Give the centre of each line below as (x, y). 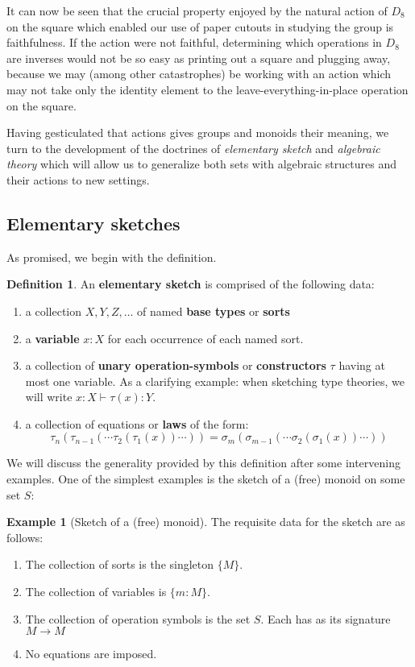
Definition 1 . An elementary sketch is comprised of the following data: (191, 284)
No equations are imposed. (91, 654)
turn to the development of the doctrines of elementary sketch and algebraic (193, 148)
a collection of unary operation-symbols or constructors (176, 365)
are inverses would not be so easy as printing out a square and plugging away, (199, 58)
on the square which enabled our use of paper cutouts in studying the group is (200, 26)
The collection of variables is (96, 592)
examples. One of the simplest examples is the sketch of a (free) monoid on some (206, 479)
